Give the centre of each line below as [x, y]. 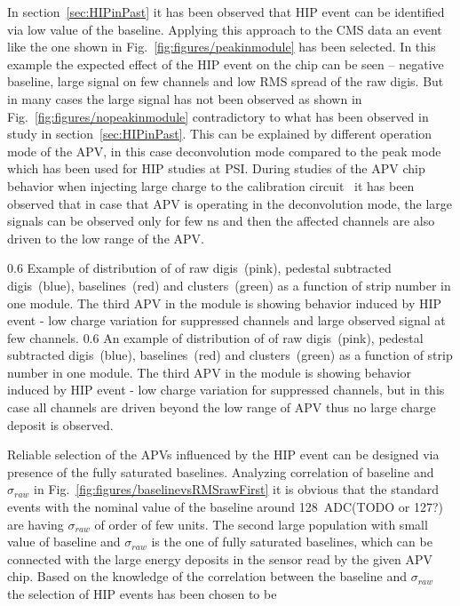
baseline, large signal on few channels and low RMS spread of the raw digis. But [226, 81]
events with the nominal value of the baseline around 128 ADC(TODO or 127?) [226, 507]
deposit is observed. [60, 424]
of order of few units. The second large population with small [261, 524]
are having [36, 524]
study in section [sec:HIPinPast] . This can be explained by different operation [220, 134]
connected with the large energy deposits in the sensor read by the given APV [220, 558]
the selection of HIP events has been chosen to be [142, 594]
